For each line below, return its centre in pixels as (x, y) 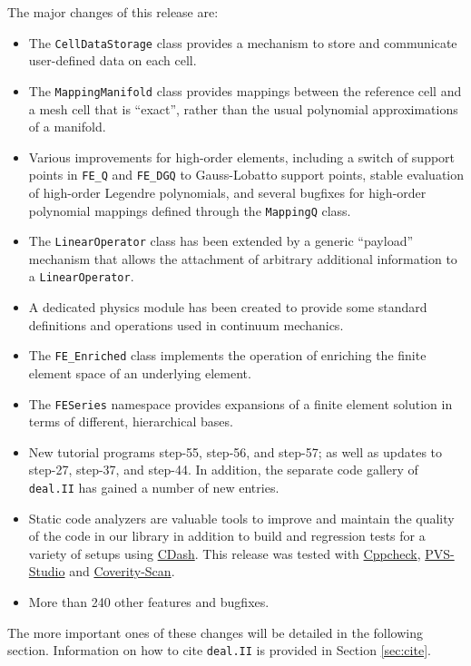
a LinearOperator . (81, 276)
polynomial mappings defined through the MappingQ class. (190, 210)
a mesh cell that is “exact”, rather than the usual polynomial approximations (243, 108)
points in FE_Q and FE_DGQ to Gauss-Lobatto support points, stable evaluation (246, 175)
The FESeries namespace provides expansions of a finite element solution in (240, 403)
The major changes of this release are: (113, 12)
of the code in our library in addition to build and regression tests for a (227, 536)
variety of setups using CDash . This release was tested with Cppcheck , (225, 553)
